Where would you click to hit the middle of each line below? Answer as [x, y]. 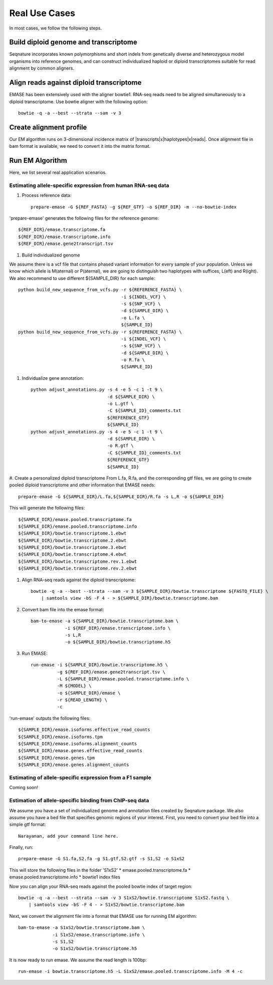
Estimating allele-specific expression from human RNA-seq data [89, 185]
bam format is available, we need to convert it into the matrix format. [80, 146]
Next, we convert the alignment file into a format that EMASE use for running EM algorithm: [103, 916]
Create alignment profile [48, 127]
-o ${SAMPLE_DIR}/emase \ [89, 693]
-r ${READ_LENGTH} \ [82, 700]
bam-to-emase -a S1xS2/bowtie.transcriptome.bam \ [82, 928]
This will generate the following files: [47, 508]
